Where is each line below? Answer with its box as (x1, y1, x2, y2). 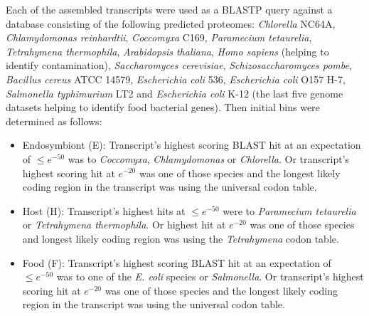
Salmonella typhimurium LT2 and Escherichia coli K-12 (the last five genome (6, 85, 343, 100)
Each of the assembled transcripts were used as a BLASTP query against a (6, 2, 333, 16)
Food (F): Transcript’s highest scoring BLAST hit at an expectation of (22, 255, 331, 270)
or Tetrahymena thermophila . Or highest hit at (22, 217, 226, 232)
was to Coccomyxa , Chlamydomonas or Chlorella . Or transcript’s (68, 151, 350, 166)
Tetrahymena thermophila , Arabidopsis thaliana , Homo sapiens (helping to (6, 43, 329, 58)
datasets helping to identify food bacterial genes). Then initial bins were (6, 100, 320, 115)
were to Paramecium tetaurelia (223, 203, 356, 218)
